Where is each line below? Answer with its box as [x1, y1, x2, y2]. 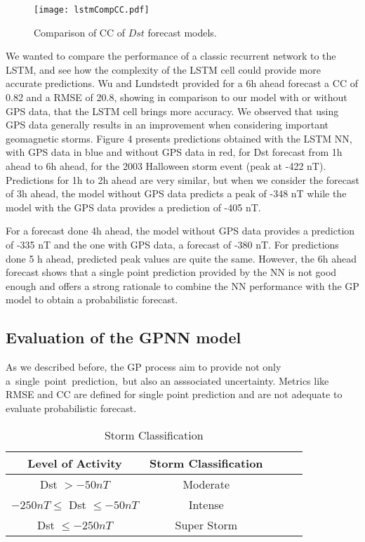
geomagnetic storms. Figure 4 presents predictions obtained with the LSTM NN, [6, 131, 352, 145]
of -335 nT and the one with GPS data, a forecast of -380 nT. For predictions [6, 237, 339, 251]
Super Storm [175, 516, 238, 533]
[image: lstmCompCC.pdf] [34, 5, 150, 15]
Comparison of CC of [34, 25, 126, 39]
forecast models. [147, 25, 217, 39]
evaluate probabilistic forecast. [6, 400, 137, 415]
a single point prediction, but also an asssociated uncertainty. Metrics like [6, 373, 329, 388]
